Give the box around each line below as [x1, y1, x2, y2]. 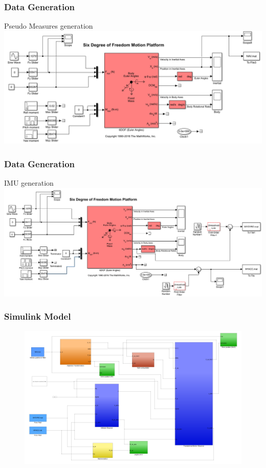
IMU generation [4, 177, 54, 188]
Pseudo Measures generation [4, 20, 93, 31]
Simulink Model [4, 310, 71, 323]
